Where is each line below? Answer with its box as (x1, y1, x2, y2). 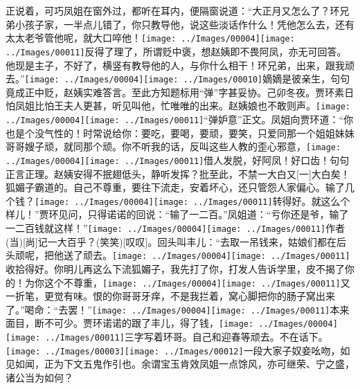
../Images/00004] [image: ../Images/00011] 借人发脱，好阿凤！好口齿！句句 (6, 152, 350, 167)
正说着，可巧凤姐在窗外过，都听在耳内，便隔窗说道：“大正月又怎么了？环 (6, 3, 340, 17)
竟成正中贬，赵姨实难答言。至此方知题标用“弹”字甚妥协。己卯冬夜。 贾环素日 (6, 84, 354, 99)
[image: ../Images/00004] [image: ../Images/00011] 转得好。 (35, 193, 312, 208)
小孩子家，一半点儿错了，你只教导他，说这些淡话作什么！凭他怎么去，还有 (15, 17, 354, 31)
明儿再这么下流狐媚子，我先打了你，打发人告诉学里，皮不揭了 (63, 261, 345, 275)
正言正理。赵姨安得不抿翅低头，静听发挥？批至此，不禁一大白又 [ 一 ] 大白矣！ (6, 166, 350, 181)
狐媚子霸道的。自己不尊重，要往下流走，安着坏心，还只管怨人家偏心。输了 (6, 180, 345, 194)
